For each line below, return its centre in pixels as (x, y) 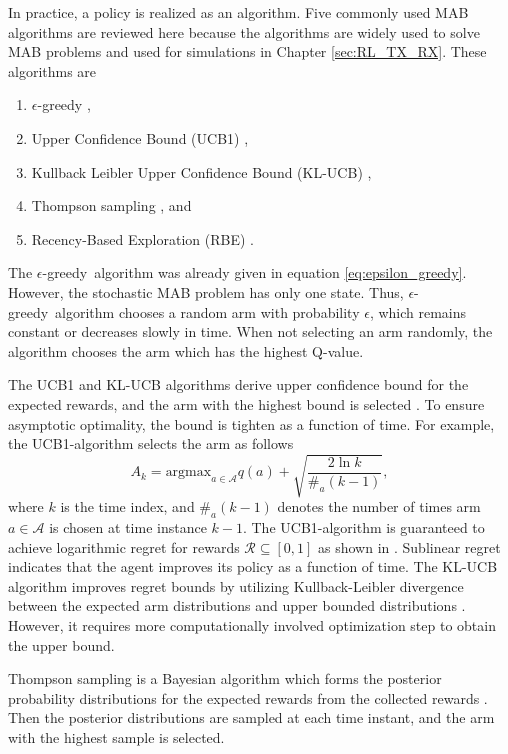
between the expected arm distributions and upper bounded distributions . (237, 605)
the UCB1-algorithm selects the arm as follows (151, 443)
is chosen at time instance (128, 527)
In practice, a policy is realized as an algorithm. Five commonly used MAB (238, 12)
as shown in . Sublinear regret (409, 546)
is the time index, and (127, 506)
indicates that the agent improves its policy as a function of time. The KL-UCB (253, 566)
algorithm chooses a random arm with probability (207, 311)
